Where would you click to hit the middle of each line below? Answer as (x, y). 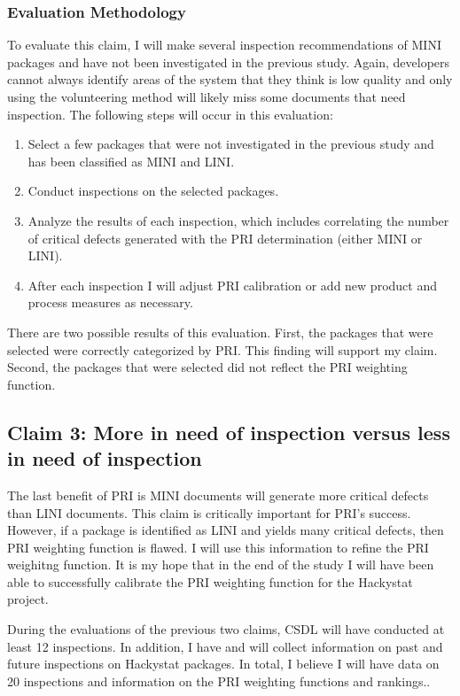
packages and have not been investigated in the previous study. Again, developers (229, 62)
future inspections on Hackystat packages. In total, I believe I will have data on (223, 664)
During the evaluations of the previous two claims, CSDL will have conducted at (226, 629)
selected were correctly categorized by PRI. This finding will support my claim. (222, 349)
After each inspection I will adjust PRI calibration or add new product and (232, 285)
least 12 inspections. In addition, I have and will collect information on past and (225, 646)
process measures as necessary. (110, 302)
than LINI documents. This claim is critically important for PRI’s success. (209, 512)
